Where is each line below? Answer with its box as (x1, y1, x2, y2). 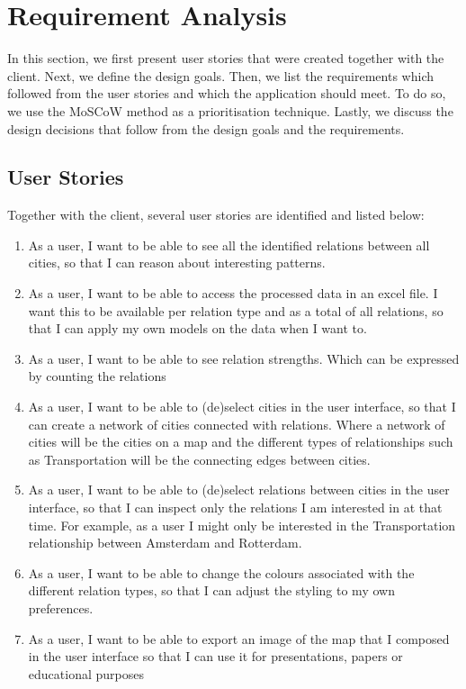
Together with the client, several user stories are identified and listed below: (7, 205, 425, 224)
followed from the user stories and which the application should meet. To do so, (7, 84, 446, 103)
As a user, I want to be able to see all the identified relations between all (28, 235, 430, 254)
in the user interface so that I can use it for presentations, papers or (28, 647, 403, 666)
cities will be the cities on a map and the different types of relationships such (28, 432, 453, 451)
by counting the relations (28, 367, 166, 385)
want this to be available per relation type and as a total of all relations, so (28, 301, 444, 320)
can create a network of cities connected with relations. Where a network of (28, 414, 445, 433)
